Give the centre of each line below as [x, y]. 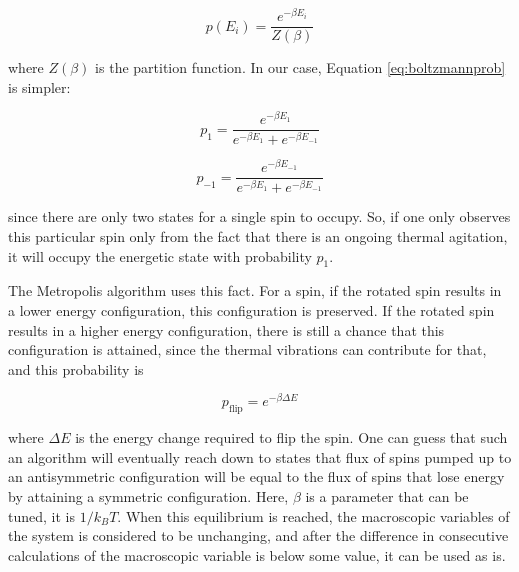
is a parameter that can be [387, 495]
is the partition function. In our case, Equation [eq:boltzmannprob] [300, 67]
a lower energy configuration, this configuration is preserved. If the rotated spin [251, 309]
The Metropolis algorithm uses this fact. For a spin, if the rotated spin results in [255, 290]
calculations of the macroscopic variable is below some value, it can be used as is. [257, 554]
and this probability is [76, 368]
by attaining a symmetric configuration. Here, [148, 495]
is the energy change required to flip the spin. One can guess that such [291, 437]
